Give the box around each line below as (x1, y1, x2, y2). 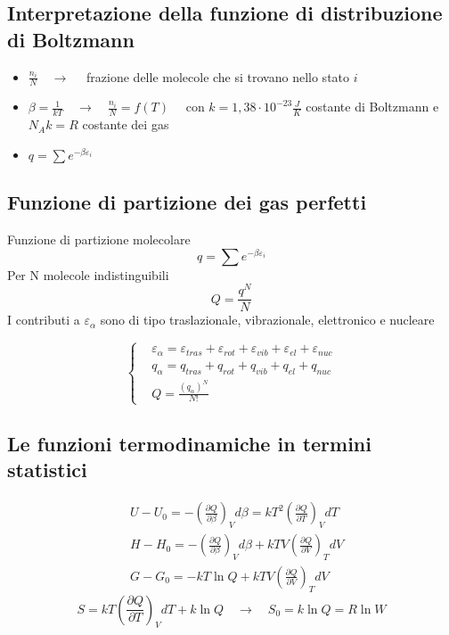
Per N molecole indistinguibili (7, 265, 169, 284)
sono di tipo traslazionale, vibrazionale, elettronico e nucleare (100, 310, 435, 329)
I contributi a (7, 310, 80, 329)
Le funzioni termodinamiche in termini (7, 430, 371, 457)
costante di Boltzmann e (306, 97, 439, 116)
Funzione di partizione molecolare (7, 230, 191, 249)
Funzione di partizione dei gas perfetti (7, 188, 367, 216)
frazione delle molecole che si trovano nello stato (86, 67, 350, 86)
